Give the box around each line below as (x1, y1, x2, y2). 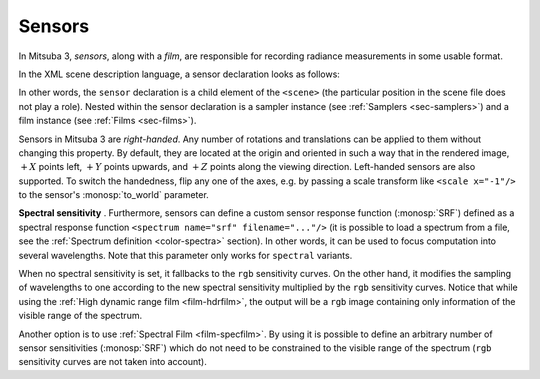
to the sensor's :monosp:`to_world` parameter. (18, 189, 209, 201)
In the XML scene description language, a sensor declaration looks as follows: (18, 68, 340, 80)
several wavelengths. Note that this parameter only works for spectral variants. (18, 249, 353, 261)
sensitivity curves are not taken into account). (18, 356, 207, 368)
